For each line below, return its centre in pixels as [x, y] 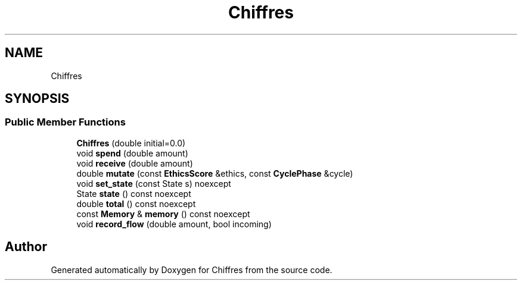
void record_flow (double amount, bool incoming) [174, 224]
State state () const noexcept [134, 193]
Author [26, 247]
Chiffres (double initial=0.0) [131, 143]
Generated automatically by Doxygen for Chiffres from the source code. [192, 270]
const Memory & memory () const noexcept [163, 214]
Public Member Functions [65, 122]
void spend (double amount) [132, 153]
